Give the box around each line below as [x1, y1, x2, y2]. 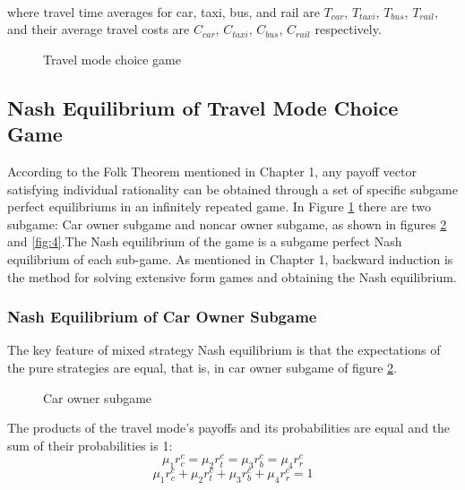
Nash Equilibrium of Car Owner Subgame [7, 305, 317, 328]
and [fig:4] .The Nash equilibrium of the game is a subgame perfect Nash [7, 232, 402, 251]
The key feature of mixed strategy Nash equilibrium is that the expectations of [7, 340, 441, 359]
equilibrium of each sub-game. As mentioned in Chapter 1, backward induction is [7, 249, 453, 268]
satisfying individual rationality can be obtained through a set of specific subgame [7, 179, 458, 198]
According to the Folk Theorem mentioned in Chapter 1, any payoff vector [7, 161, 417, 180]
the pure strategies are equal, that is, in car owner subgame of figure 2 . [7, 357, 397, 376]
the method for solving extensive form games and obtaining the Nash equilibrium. [7, 267, 457, 286]
